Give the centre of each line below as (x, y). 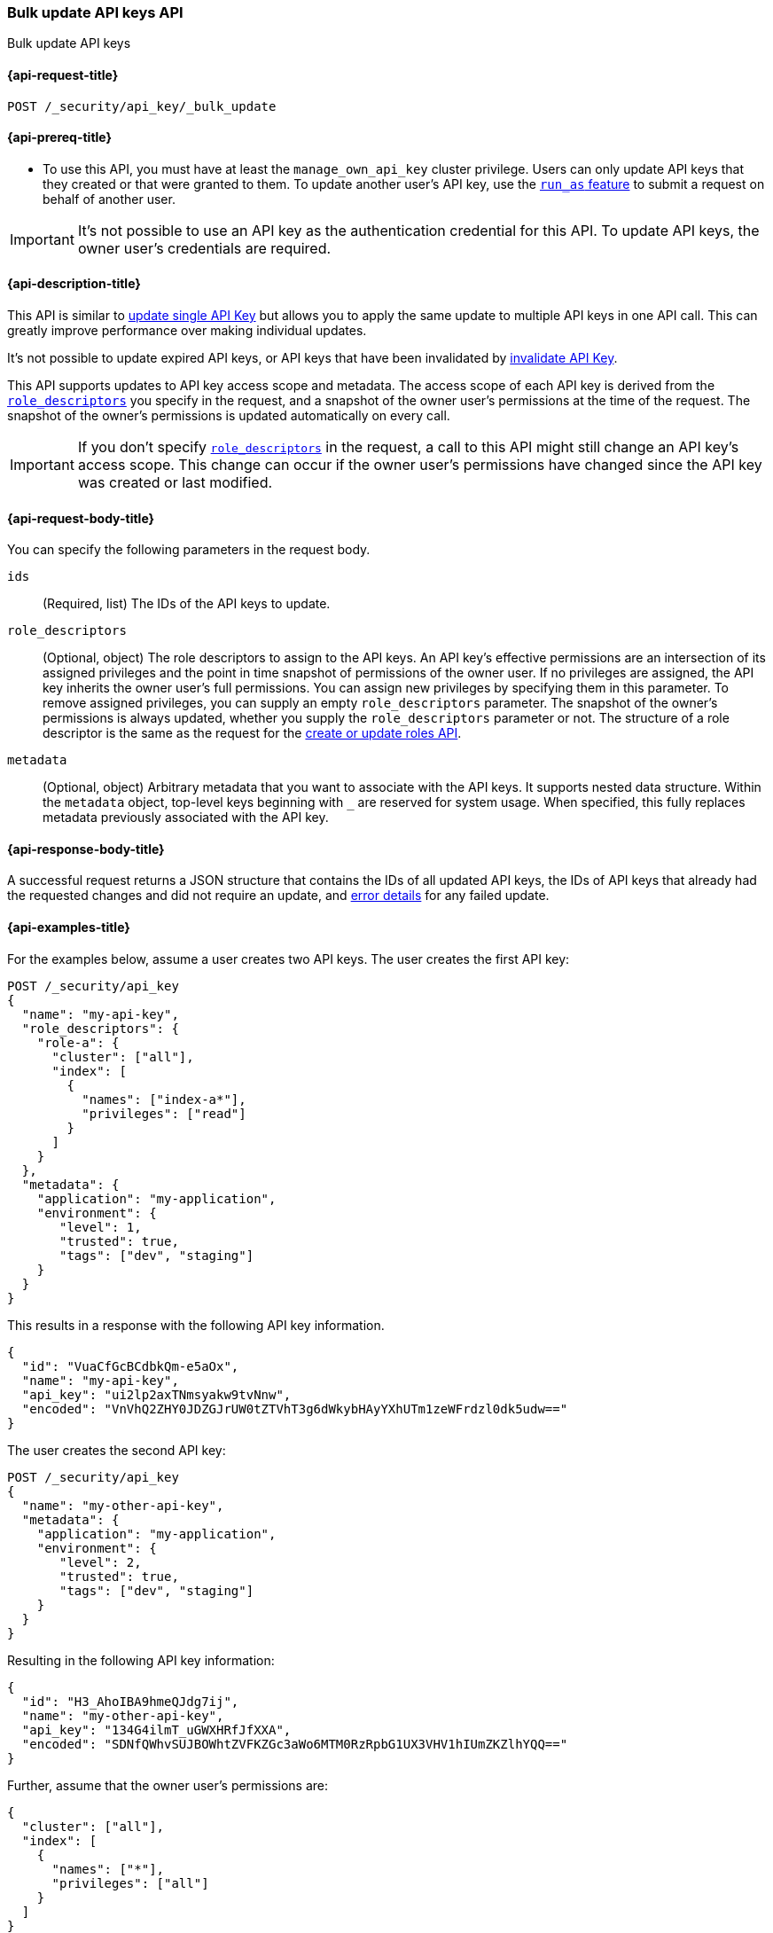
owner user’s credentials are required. (204, 248)
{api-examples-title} (69, 927)
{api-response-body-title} (86, 849)
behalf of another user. (109, 199)
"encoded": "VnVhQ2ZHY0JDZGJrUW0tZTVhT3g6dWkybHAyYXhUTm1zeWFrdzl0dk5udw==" (295, 1409)
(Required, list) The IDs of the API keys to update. (187, 604)
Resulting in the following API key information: (141, 1660)
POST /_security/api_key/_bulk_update (142, 106)
